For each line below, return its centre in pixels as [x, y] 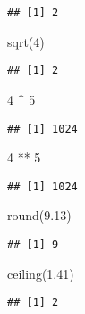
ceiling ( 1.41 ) [41, 273]
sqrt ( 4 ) [26, 41]
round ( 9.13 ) [39, 215]
